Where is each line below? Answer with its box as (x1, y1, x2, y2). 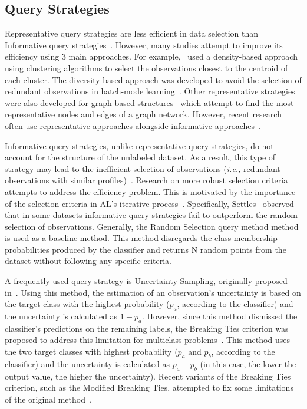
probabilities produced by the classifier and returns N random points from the (5, 243, 286, 255)
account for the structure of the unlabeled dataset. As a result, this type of (5, 151, 276, 163)
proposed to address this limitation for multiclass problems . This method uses (5, 334, 290, 346)
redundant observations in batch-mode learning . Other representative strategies (5, 85, 295, 97)
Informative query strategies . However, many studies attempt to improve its (5, 38, 283, 51)
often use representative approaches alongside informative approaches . (5, 119, 261, 131)
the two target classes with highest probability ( (5, 345, 178, 358)
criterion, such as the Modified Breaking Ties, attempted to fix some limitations (5, 381, 293, 394)
